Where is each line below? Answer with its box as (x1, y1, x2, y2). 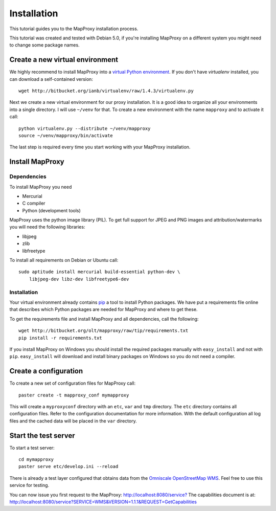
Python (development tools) (22, 207, 81, 213)
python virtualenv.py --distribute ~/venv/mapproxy (18, 125, 151, 131)
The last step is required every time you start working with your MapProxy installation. (9, 144, 191, 150)
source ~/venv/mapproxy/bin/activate (18, 132, 113, 138)
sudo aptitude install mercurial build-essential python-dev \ (18, 269, 180, 275)
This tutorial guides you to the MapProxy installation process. (9, 26, 139, 32)
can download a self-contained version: (9, 76, 93, 82)
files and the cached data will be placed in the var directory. (9, 417, 137, 424)
